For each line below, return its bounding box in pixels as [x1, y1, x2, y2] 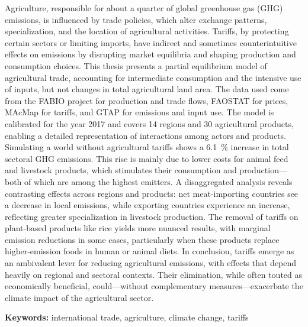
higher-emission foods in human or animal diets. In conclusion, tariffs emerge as [5, 245, 294, 257]
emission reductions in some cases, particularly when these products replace [5, 233, 280, 245]
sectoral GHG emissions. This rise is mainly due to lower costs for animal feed [5, 152, 288, 164]
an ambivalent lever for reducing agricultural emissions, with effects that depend [5, 257, 297, 269]
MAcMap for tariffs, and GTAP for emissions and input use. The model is [5, 106, 274, 118]
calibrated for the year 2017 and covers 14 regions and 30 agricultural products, [5, 117, 294, 129]
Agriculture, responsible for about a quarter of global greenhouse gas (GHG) [5, 2, 283, 14]
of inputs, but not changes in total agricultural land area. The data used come [5, 83, 289, 95]
